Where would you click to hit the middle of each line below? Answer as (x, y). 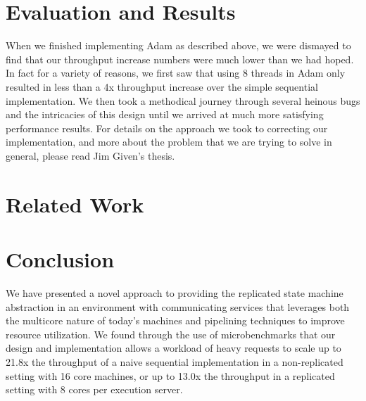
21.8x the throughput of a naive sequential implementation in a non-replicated (175, 361)
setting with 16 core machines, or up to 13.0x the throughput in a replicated (170, 375)
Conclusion (60, 259)
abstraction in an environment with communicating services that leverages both (178, 306)
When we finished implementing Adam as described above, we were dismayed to (178, 45)
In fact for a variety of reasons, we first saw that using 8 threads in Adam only (176, 73)
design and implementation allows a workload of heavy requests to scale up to (173, 348)
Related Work (75, 204)
